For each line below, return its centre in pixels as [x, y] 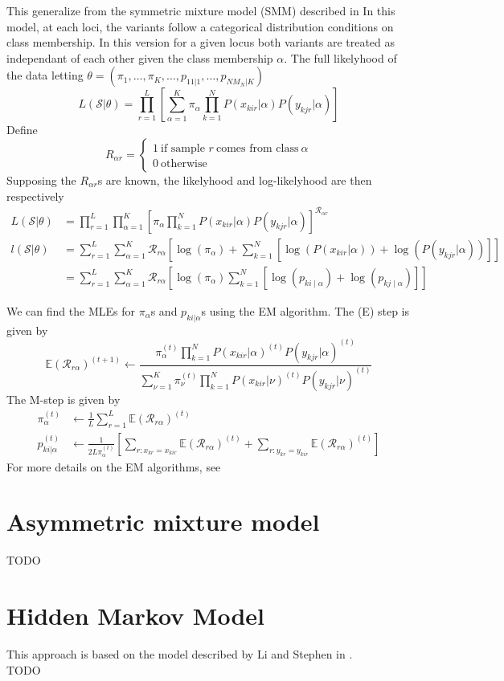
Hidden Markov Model [135, 616]
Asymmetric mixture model [163, 522]
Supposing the [41, 179]
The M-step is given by [64, 399]
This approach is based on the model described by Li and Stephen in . [180, 654]
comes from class [257, 148]
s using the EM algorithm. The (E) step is [305, 310]
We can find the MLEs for [71, 310]
